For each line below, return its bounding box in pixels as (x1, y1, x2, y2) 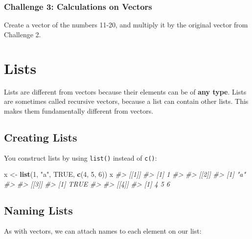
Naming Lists (4, 202, 73, 217)
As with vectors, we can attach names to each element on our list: (4, 225, 202, 236)
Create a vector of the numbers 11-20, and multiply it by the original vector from (4, 20, 248, 30)
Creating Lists (4, 129, 77, 144)
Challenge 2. (4, 29, 41, 39)
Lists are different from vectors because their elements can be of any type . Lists (4, 86, 247, 96)
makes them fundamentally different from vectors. (4, 105, 154, 116)
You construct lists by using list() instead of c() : (4, 152, 157, 163)
